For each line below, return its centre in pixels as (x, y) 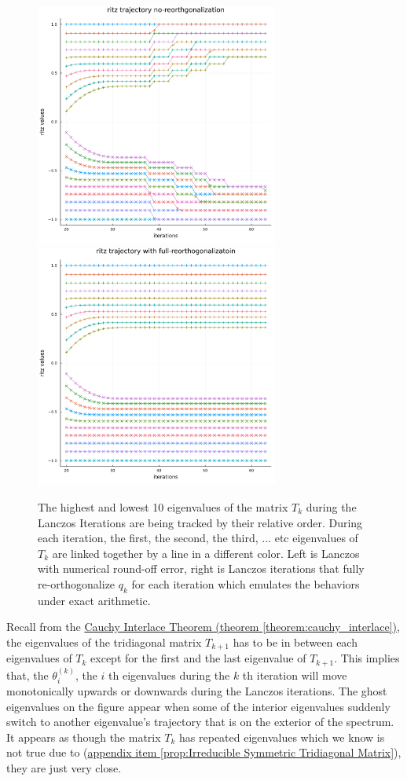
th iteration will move (295, 675)
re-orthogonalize (77, 583)
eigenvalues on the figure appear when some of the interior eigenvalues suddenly (198, 706)
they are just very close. (64, 767)
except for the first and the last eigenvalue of (198, 658)
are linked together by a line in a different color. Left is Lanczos (206, 553)
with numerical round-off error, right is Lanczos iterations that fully (201, 568)
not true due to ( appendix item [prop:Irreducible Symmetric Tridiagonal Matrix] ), (204, 752)
